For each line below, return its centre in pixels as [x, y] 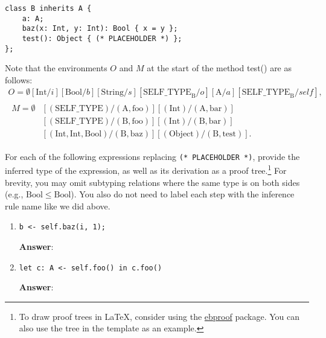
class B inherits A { [48, 8]
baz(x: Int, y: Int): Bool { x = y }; [100, 29]
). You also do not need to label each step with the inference [183, 194]
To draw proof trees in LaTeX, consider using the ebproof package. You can [159, 316]
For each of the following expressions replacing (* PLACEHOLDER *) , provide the [152, 156]
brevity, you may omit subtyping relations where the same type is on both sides [152, 182]
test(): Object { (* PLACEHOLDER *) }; [102, 38]
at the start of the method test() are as [219, 68]
